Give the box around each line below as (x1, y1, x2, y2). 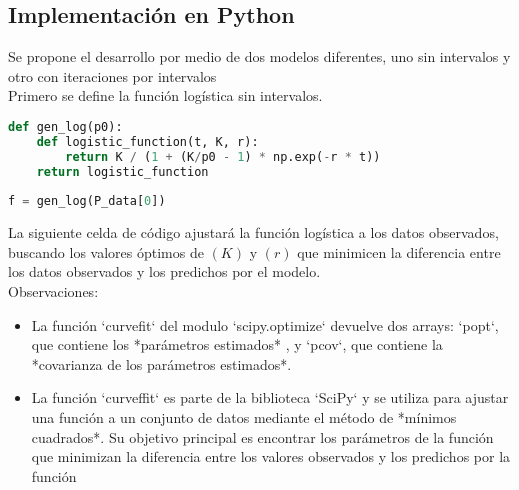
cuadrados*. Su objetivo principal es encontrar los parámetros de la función (31, 426, 494, 447)
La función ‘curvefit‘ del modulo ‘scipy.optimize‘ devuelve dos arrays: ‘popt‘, (31, 314, 499, 335)
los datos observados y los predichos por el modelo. (8, 261, 321, 282)
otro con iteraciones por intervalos (8, 65, 217, 86)
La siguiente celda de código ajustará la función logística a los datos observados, (8, 222, 499, 243)
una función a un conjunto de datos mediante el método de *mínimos (31, 406, 457, 427)
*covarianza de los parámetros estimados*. (31, 353, 292, 374)
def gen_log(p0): (8, 119, 123, 134)
